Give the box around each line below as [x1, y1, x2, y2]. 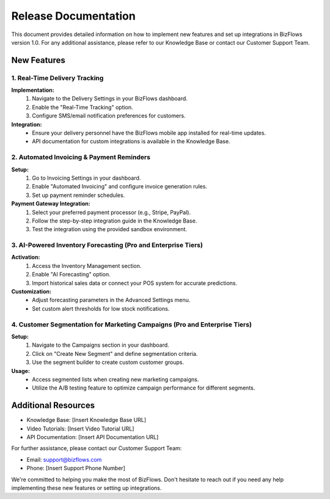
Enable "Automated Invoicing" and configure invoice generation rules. [32, 183, 208, 190]
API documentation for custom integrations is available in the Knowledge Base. [32, 138, 230, 145]
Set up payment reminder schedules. [32, 191, 125, 199]
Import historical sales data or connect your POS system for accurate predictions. [32, 279, 238, 287]
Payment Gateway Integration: [11, 200, 91, 207]
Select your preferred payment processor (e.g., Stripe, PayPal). [32, 209, 191, 216]
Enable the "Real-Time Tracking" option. [32, 103, 134, 111]
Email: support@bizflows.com [26, 456, 102, 463]
